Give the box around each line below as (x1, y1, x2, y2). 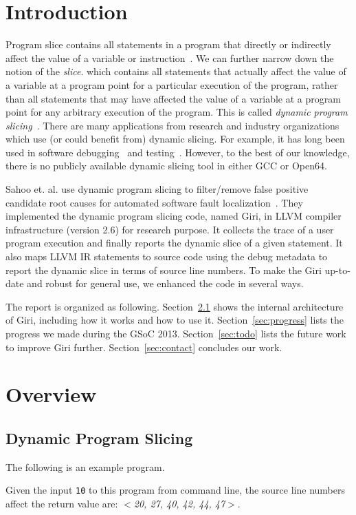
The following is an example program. (5, 459, 165, 474)
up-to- (324, 262, 351, 277)
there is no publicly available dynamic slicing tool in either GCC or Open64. (5, 158, 327, 173)
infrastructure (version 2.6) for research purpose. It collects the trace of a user (5, 222, 334, 236)
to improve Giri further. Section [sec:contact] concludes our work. (5, 339, 282, 354)
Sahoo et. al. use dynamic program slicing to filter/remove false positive (5, 182, 309, 196)
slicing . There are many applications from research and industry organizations (5, 118, 340, 132)
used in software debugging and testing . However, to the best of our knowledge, (5, 145, 350, 159)
